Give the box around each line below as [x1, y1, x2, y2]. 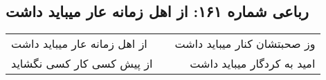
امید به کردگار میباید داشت [190, 55, 316, 72]
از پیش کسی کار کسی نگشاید [11, 55, 153, 72]
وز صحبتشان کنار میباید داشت [174, 36, 316, 52]
